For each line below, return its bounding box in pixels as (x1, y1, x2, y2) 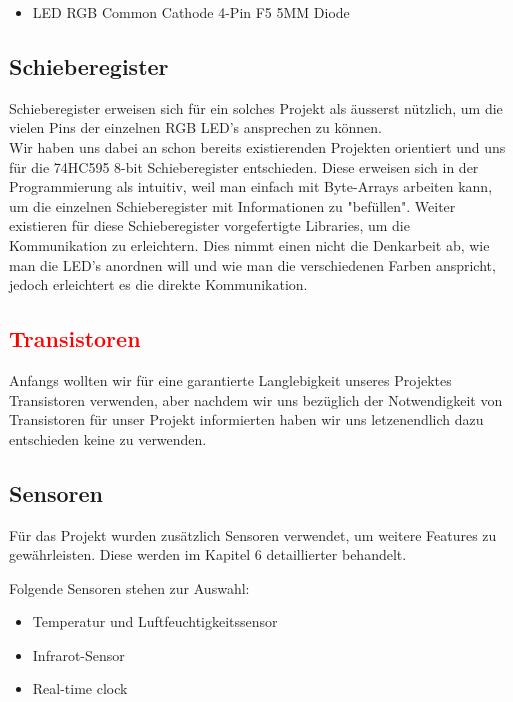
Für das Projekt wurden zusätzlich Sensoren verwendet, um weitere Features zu (9, 524, 497, 545)
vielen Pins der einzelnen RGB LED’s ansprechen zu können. (9, 117, 382, 138)
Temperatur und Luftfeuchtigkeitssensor (32, 611, 278, 632)
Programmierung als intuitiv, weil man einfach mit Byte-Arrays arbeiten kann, (9, 176, 493, 197)
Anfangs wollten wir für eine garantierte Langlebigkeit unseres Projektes (9, 369, 452, 390)
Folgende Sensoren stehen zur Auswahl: (9, 577, 250, 598)
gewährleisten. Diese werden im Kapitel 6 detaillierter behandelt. (9, 544, 407, 565)
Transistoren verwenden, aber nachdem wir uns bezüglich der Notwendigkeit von (9, 389, 503, 410)
